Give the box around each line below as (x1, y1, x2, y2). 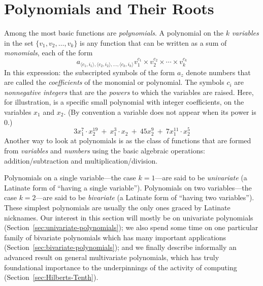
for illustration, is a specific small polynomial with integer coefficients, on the (4, 97, 244, 107)
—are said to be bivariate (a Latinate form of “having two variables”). (36, 192, 254, 203)
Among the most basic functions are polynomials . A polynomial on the (4, 27, 223, 38)
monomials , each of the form (4, 47, 93, 58)
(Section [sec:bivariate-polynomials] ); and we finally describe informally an (4, 242, 237, 252)
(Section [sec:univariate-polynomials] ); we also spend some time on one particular (4, 222, 258, 233)
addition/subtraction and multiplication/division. (4, 155, 158, 166)
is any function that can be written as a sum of (80, 37, 227, 48)
